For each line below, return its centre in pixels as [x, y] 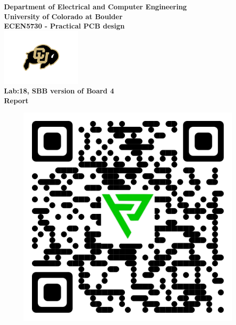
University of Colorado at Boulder [63, 16]
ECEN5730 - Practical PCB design [64, 26]
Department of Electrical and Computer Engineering [95, 6]
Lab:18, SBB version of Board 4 [59, 91]
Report [16, 100]
